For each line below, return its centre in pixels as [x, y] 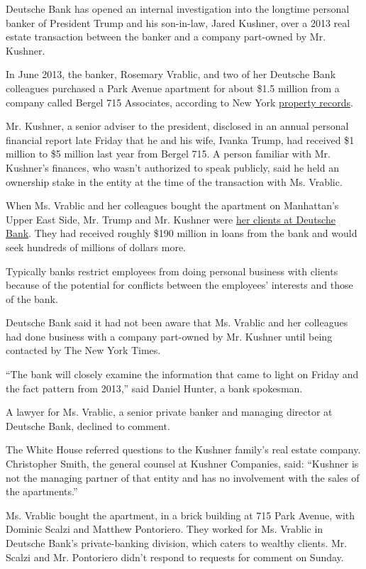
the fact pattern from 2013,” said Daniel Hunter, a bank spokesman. [154, 388]
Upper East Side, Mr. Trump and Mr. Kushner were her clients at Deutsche [171, 219]
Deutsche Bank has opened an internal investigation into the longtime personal [178, 9]
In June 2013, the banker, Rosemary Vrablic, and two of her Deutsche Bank [171, 74]
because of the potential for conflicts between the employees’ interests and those [179, 285]
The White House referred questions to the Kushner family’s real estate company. [183, 449]
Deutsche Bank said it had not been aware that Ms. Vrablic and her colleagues [177, 322]
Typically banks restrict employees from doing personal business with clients [172, 271]
